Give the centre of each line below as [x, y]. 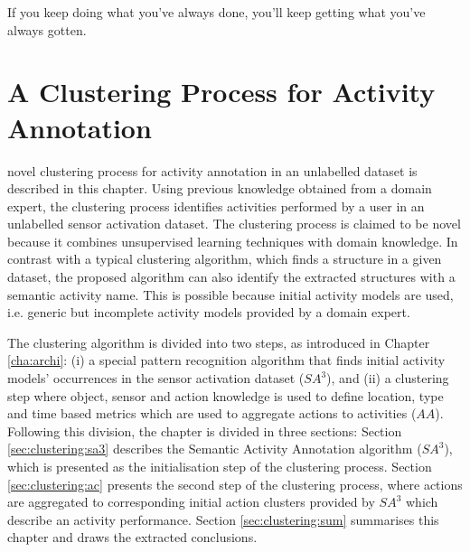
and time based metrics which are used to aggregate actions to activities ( [212, 413]
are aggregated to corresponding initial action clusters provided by [191, 502]
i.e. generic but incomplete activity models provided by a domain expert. [209, 312]
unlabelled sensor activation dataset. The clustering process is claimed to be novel [234, 224]
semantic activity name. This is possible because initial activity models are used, [230, 294]
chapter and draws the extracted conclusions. [132, 537]
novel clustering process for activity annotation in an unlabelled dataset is [212, 170]
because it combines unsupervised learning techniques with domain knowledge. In [233, 241]
